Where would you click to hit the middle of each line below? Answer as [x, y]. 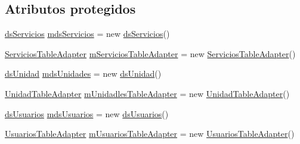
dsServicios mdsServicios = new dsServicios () [87, 34]
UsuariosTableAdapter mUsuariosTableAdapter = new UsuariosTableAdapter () [150, 134]
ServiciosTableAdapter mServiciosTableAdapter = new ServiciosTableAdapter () [150, 53]
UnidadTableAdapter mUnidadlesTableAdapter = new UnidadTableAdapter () [147, 93]
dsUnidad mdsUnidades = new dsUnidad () [83, 73]
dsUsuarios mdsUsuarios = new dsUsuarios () [87, 113]
